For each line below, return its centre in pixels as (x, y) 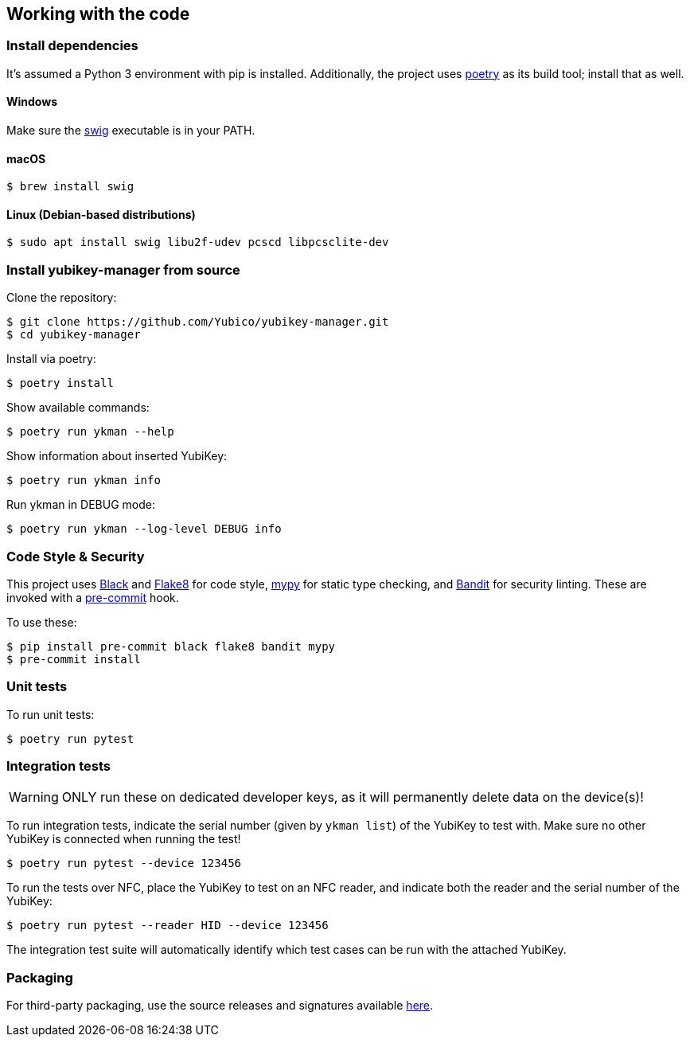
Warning (34, 797)
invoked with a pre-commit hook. (93, 597)
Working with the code (98, 14)
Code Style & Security (76, 556)
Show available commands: (78, 408)
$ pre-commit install (74, 659)
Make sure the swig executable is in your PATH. (131, 131)
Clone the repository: (62, 298)
